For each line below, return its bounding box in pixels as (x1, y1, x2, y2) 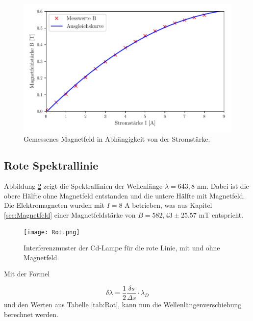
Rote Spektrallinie (4, 158, 99, 173)
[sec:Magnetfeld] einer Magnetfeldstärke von (4, 209, 136, 220)
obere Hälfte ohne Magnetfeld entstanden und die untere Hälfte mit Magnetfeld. (4, 190, 245, 200)
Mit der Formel (4, 269, 50, 279)
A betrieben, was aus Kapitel (125, 200, 212, 210)
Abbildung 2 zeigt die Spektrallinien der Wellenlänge (4, 181, 163, 191)
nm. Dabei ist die (197, 181, 249, 191)
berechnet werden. (4, 309, 58, 319)
